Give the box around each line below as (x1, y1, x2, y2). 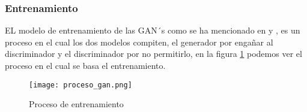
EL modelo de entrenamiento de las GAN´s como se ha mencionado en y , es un (5, 24, 300, 37)
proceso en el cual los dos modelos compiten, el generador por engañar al (5, 35, 273, 48)
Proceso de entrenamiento (29, 98, 124, 110)
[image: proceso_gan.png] (29, 80, 132, 89)
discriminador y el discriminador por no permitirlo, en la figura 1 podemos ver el (5, 47, 302, 60)
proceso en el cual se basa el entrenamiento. (5, 59, 166, 71)
